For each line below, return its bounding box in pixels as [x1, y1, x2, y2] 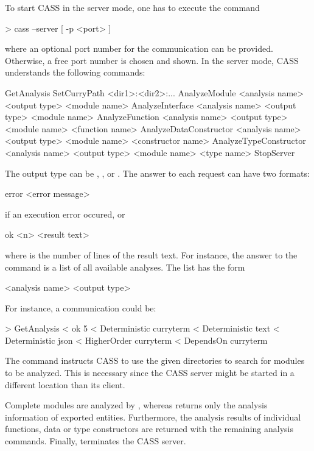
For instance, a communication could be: [5, 301, 156, 314]
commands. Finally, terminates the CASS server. [5, 435, 186, 447]
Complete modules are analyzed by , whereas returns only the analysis [5, 399, 268, 411]
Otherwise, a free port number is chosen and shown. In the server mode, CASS [5, 54, 299, 66]
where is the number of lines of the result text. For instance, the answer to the [5, 248, 298, 261]
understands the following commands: [5, 66, 145, 79]
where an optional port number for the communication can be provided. [5, 42, 273, 55]
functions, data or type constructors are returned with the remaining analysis [5, 422, 293, 435]
